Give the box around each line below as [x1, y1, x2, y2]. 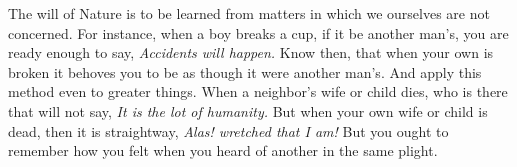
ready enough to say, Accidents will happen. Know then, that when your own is [8, 42, 494, 63]
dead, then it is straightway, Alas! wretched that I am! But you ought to [8, 120, 449, 141]
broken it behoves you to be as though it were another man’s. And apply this [8, 61, 482, 82]
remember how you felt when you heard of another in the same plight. [8, 140, 438, 161]
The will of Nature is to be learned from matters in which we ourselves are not [8, 3, 490, 23]
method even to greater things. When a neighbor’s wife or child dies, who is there [8, 81, 508, 102]
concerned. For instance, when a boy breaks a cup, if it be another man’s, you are [8, 22, 509, 43]
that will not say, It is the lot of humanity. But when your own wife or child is [8, 100, 488, 121]
